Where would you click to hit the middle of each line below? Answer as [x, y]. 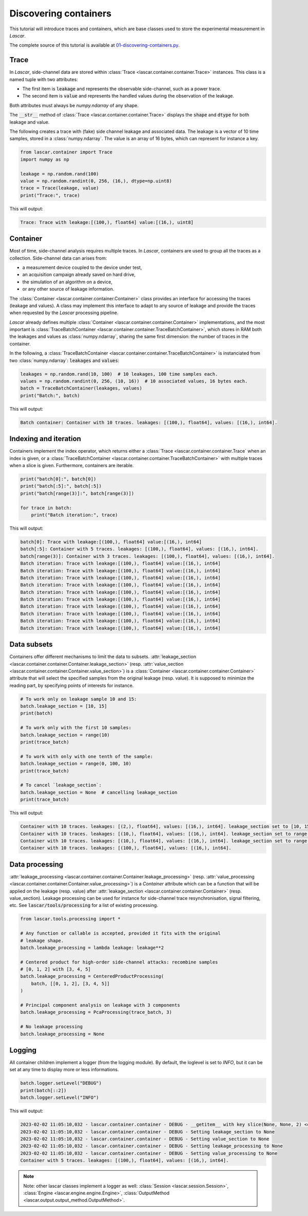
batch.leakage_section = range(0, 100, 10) [76, 764]
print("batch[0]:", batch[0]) [58, 479]
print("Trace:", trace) [50, 195]
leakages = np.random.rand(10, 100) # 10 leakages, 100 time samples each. [119, 374]
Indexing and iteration [45, 439]
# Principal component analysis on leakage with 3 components [100, 1005]
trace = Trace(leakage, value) [60, 188]
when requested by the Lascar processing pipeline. [64, 313]
